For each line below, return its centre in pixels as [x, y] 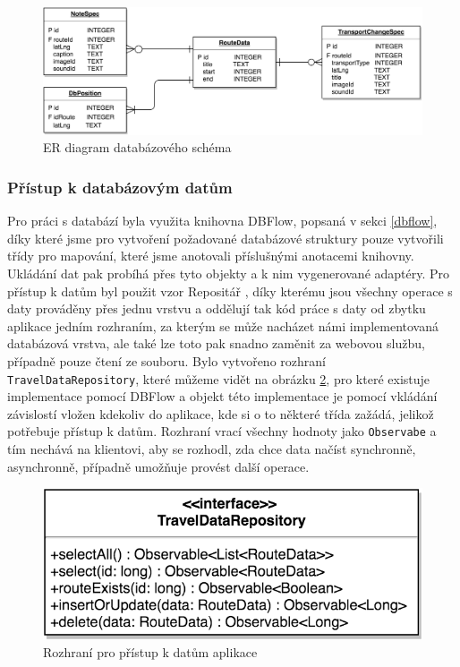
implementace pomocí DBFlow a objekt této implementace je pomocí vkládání [222, 396]
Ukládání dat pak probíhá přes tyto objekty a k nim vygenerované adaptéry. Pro [229, 274]
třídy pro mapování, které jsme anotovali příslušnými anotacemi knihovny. [211, 256]
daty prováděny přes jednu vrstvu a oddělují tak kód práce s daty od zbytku [217, 308]
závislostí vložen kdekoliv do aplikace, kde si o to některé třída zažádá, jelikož [221, 413]
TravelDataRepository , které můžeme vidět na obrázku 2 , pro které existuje [219, 378]
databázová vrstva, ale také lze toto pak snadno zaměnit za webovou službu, [216, 343]
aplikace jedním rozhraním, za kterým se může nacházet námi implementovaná [223, 325]
